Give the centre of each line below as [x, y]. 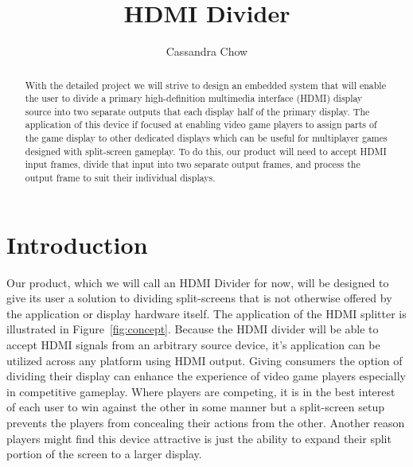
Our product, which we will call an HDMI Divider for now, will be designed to [198, 282]
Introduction [77, 244]
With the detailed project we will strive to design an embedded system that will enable [205, 85]
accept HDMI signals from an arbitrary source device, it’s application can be [193, 345]
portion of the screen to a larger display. [104, 454]
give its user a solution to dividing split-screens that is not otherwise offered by [199, 298]
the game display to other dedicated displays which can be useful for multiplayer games [206, 138]
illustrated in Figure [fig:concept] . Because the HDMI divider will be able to [193, 329]
